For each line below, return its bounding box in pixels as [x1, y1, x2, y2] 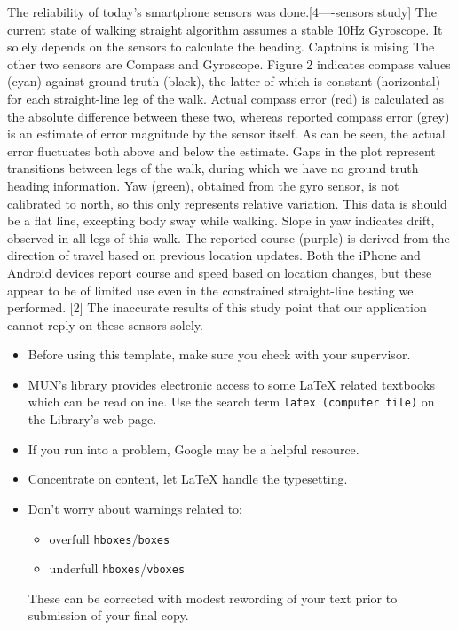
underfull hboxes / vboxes [49, 559, 186, 578]
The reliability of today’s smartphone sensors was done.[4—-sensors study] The [7, 3, 437, 20]
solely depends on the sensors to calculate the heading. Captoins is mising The [7, 37, 435, 56]
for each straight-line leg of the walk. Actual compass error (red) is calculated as [7, 89, 445, 107]
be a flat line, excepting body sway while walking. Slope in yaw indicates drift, [7, 211, 435, 230]
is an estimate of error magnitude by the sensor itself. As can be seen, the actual [7, 124, 446, 143]
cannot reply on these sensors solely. [7, 315, 203, 334]
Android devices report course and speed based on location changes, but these [7, 263, 432, 281]
